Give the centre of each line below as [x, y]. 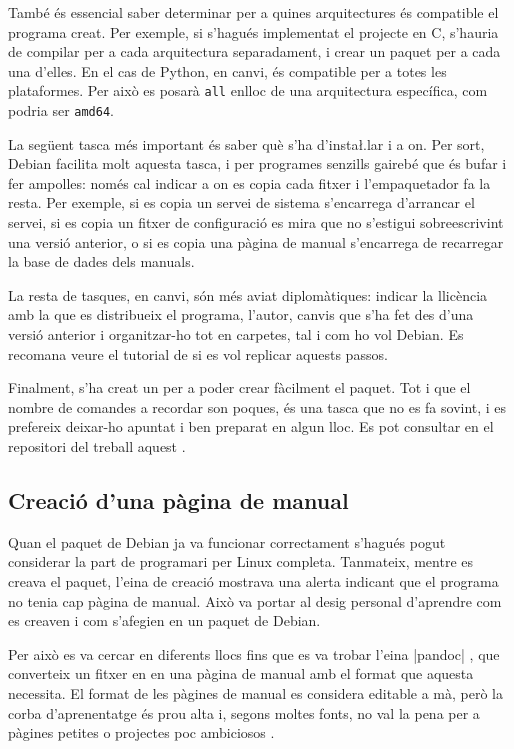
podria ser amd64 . [61, 110]
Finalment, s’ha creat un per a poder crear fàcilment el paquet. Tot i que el [239, 387]
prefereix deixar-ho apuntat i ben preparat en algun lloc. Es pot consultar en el [251, 426]
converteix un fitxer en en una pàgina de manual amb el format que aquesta [241, 673]
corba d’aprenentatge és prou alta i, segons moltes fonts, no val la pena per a [244, 712]
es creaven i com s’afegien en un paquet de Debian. [164, 620]
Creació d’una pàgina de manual [178, 499]
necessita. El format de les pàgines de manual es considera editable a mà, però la [255, 692]
